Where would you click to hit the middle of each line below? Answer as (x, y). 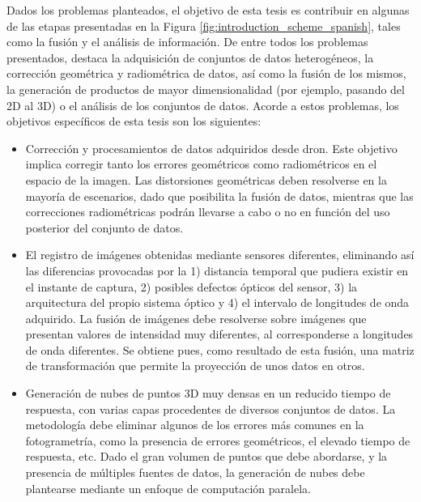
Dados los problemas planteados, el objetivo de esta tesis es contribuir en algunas (208, 10)
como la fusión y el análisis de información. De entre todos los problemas (187, 42)
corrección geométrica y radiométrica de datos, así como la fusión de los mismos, (206, 73)
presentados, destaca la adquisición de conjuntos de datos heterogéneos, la (190, 57)
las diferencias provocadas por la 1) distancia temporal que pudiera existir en (217, 270)
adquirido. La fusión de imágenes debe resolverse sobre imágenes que (196, 318)
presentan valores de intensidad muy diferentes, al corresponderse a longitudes (219, 334)
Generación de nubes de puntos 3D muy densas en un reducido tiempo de (208, 393)
